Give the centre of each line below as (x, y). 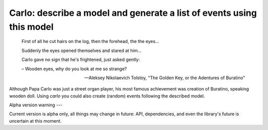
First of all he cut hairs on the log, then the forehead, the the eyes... (90, 42)
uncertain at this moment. (35, 121)
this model (32, 27)
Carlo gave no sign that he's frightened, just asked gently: (81, 60)
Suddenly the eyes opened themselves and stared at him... (82, 50)
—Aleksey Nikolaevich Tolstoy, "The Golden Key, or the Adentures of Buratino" (165, 78)
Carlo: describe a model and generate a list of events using (133, 13)
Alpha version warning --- (36, 105)
